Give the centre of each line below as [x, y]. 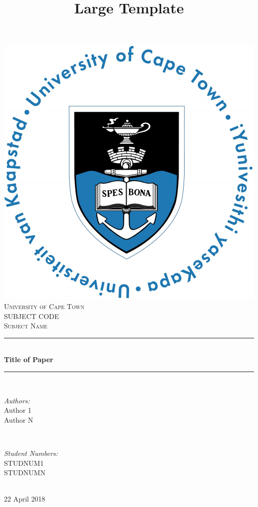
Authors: [17, 400]
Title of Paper [29, 359]
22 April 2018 [25, 499]
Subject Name [26, 326]
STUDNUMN [25, 473]
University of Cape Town [44, 306]
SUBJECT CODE [32, 316]
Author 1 [18, 410]
